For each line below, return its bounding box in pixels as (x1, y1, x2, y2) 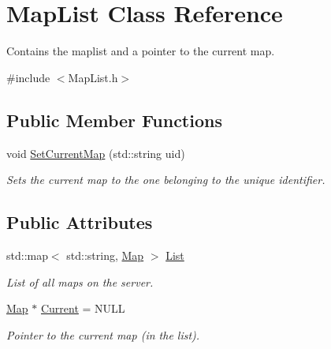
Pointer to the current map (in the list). (6, 326, 200, 343)
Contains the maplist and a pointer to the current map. (6, 43, 275, 59)
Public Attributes (6, 210, 153, 235)
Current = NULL (40, 300, 125, 317)
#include (6, 69, 50, 85)
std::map (6, 246, 48, 263)
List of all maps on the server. (6, 273, 154, 290)
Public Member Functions (6, 107, 222, 132)
